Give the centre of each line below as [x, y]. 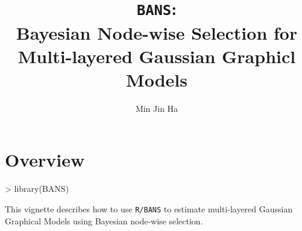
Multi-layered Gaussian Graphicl [157, 56]
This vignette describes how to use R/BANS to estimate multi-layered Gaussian [149, 208]
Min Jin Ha [157, 108]
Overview [45, 160]
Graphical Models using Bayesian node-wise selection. [104, 220]
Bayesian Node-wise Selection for [157, 32]
